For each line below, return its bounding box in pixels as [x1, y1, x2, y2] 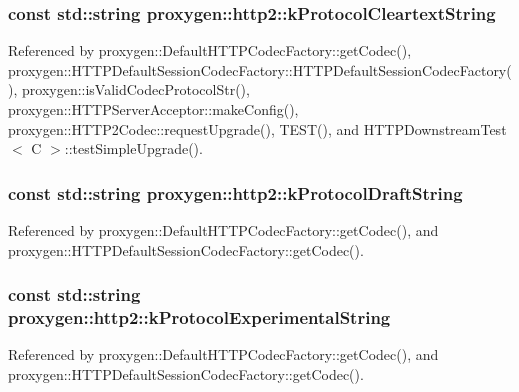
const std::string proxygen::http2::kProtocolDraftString [8, 180, 463, 205]
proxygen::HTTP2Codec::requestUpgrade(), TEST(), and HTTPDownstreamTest [8, 118, 507, 139]
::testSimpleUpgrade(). [64, 138, 203, 159]
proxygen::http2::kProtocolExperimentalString [8, 305, 391, 330]
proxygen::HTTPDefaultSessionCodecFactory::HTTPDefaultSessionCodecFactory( [8, 59, 512, 80]
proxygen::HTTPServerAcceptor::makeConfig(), [8, 99, 299, 119]
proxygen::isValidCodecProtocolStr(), [21, 79, 250, 100]
